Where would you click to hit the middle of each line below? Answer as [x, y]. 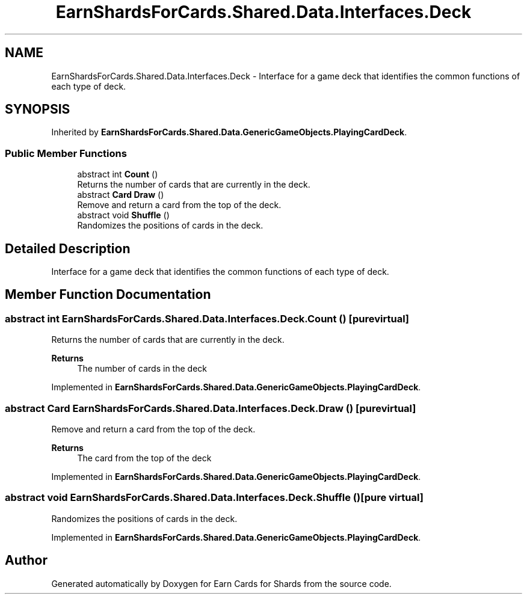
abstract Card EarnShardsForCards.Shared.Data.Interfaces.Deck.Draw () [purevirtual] [211, 408]
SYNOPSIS [38, 109]
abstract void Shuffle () [123, 215]
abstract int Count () [118, 174]
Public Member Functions [66, 153]
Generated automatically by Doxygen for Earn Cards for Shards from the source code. [221, 583]
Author [26, 561]
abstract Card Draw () [121, 195]
